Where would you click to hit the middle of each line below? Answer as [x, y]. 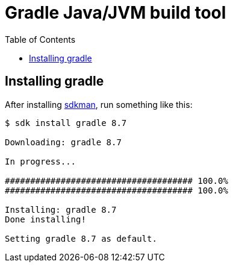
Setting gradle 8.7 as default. [81, 238]
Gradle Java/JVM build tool [116, 13]
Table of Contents [40, 39]
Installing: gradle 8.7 [61, 209]
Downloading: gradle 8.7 [63, 142]
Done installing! [45, 219]
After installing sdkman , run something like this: [99, 104]
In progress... [41, 161]
